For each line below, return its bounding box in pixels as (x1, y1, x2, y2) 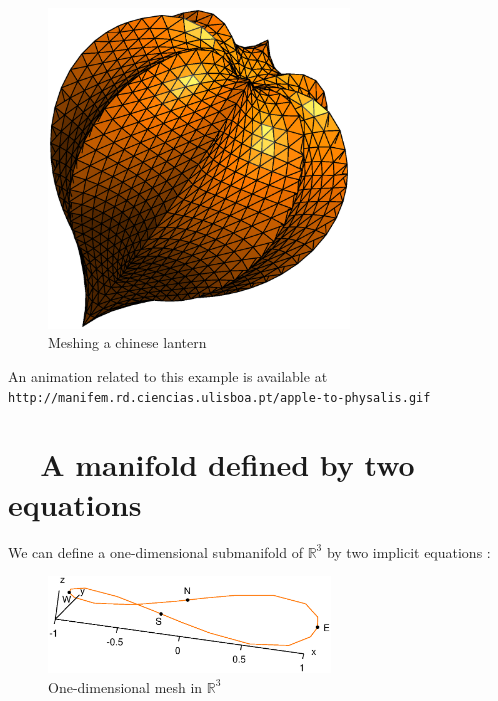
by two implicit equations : (326, 541, 491, 562)
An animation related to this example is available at (8, 366, 328, 387)
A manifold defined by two (40, 444, 415, 485)
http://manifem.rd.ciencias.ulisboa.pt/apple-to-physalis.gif (8, 390, 431, 405)
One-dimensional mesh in (48, 676, 203, 697)
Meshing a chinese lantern (48, 332, 207, 353)
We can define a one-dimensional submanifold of (8, 541, 303, 562)
